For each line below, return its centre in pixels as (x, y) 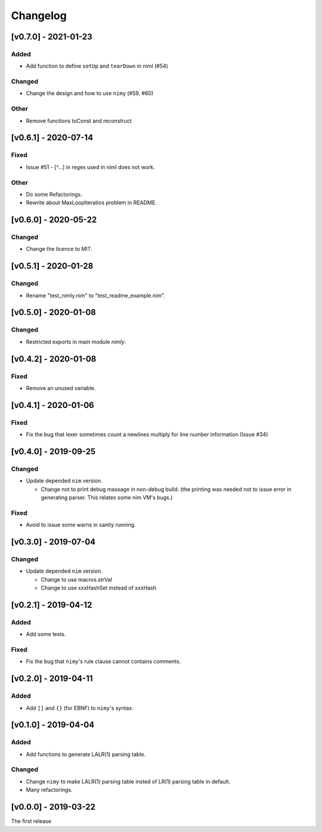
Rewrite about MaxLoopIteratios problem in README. (92, 202)
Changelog (39, 16)
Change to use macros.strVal (77, 579)
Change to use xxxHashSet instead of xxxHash (98, 588)
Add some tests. (46, 634)
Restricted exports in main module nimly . (76, 342)
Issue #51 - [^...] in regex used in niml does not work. (90, 167)
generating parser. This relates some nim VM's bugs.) (107, 498)
